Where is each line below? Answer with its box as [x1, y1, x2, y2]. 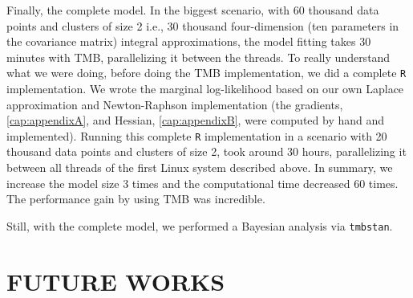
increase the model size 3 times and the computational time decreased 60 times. [6, 174, 399, 191]
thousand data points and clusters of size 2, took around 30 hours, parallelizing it [6, 143, 407, 160]
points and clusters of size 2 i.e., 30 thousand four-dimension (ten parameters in [6, 17, 399, 34]
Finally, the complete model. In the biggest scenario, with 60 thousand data [6, 2, 379, 18]
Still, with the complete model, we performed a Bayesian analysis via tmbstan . [6, 217, 393, 234]
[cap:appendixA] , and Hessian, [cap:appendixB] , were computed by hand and [6, 112, 385, 129]
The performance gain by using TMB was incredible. [6, 190, 265, 207]
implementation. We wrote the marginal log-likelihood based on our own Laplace [6, 80, 404, 97]
